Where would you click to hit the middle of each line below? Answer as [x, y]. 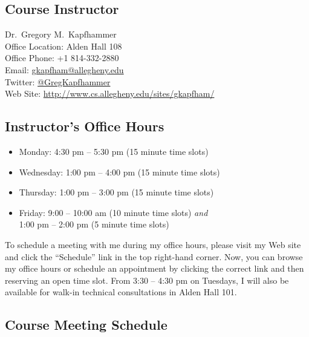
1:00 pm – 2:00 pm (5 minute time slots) [94, 224]
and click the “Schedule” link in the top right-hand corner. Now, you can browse [154, 256]
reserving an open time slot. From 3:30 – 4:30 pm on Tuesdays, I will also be [147, 280]
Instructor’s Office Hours [85, 126]
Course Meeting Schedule [86, 325]
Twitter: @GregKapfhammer [58, 81]
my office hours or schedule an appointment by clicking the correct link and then [154, 268]
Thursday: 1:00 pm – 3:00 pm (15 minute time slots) [116, 192]
